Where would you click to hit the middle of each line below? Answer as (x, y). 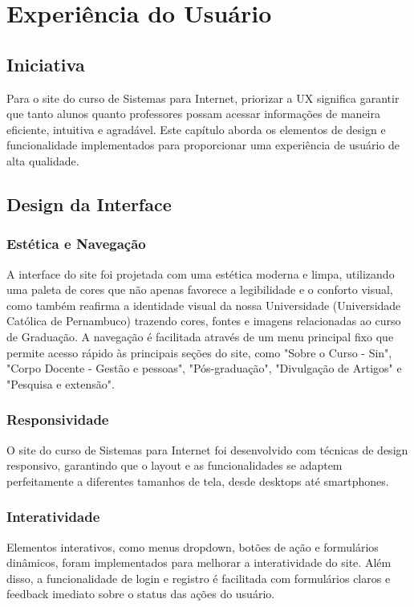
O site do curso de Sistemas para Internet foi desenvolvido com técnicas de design (207, 449)
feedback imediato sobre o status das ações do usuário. (141, 594)
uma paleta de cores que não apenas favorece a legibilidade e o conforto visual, (200, 289)
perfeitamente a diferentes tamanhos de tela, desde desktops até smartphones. (198, 481)
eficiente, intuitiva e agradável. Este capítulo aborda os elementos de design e (196, 129)
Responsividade (58, 420)
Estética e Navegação (76, 244)
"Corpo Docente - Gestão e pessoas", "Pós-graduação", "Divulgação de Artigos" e (204, 368)
